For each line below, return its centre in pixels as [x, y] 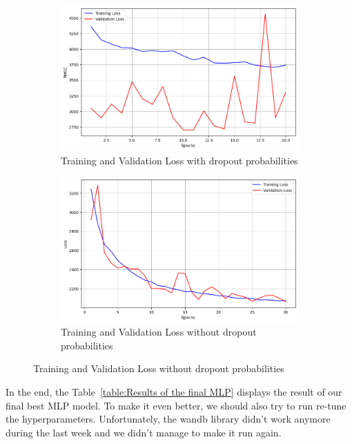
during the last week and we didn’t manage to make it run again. [144, 432]
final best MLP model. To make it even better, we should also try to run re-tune [176, 405]
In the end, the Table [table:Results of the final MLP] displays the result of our [174, 392]
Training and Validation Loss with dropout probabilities [179, 160]
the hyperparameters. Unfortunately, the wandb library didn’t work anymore [168, 419]
